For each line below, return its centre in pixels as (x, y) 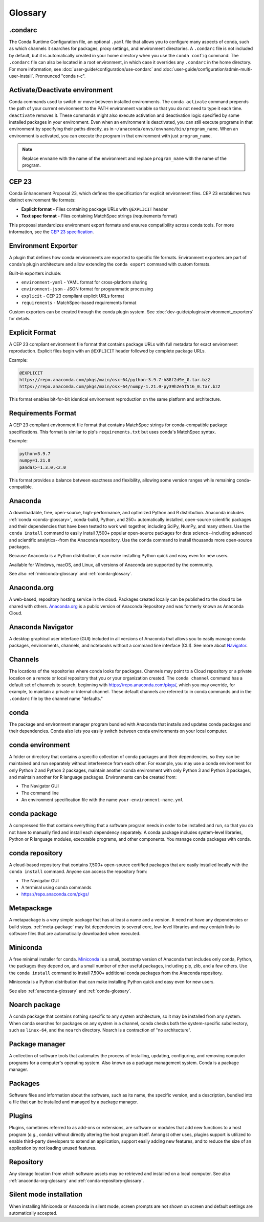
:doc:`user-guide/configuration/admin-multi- (208, 69)
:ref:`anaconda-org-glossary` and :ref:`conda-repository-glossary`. (77, 1180)
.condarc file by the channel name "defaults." (56, 698)
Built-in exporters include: (35, 273)
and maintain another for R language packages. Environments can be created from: (93, 777)
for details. (20, 318)
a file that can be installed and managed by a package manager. (74, 1102)
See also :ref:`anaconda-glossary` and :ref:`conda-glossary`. (70, 991)
